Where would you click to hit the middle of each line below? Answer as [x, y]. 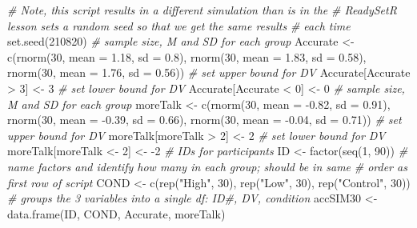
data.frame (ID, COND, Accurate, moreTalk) [116, 213]
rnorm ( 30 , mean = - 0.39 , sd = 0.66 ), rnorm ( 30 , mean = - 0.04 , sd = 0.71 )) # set [204, 120]
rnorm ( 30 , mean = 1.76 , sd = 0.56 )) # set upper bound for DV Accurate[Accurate [209, 72]
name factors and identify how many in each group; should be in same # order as [207, 166]
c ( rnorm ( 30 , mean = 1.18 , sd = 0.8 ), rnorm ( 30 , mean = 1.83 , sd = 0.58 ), [187, 56]
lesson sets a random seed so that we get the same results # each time [179, 25]
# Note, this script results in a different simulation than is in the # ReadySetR [202, 10]
